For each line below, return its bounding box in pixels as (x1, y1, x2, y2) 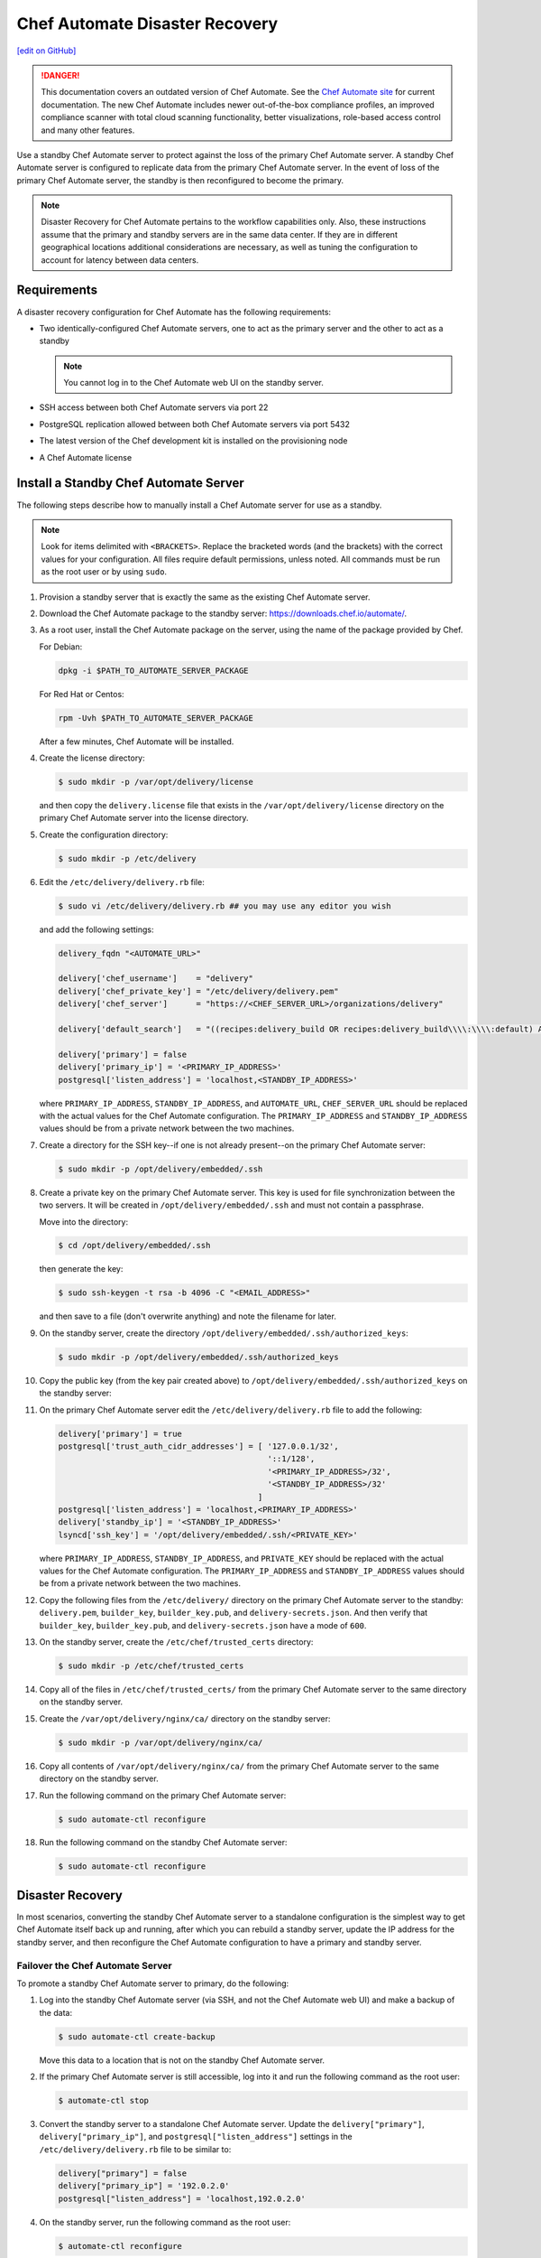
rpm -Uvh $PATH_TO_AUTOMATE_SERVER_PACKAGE (58, 713, 254, 723)
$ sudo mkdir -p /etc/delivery (58, 854, 197, 863)
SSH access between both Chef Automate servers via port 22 (39, 402, 269, 413)
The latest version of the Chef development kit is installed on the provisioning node (39, 435, 348, 446)
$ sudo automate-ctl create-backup (58, 2031, 215, 2041)
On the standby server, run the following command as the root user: (39, 2216, 291, 2227)
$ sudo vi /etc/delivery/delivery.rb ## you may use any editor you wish (58, 900, 391, 911)
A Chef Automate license (39, 452, 133, 462)
